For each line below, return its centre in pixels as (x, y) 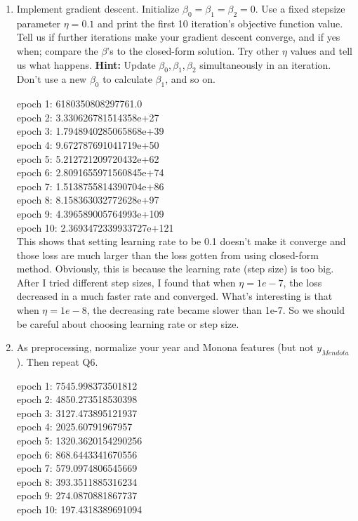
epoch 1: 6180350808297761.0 (79, 104)
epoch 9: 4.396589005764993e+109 (90, 213)
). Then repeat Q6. (57, 362)
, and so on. (190, 79)
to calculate (127, 79)
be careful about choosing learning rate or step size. (128, 323)
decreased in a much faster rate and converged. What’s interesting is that (174, 296)
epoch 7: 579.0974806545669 (77, 468)
